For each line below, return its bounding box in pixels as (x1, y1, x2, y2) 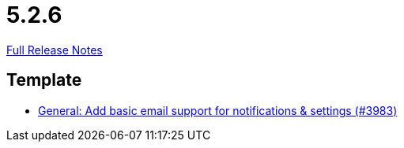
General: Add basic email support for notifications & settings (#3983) (38, 103, 398, 117)
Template (6, 70, 82, 91)
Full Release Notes (6, 43, 103, 57)
